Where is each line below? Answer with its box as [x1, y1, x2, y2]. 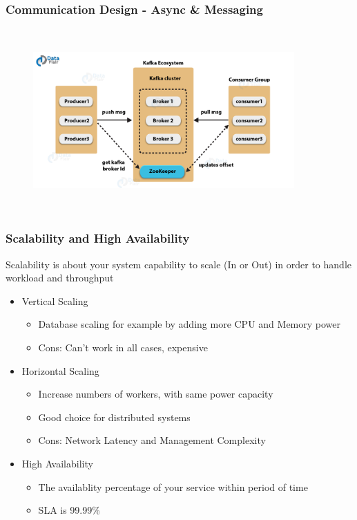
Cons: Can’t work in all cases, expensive [38, 340, 208, 354]
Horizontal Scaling [21, 363, 99, 378]
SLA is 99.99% [38, 503, 100, 517]
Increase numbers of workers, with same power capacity [38, 387, 273, 401]
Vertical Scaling [21, 293, 88, 308]
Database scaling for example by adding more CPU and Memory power [38, 317, 341, 331]
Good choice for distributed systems [38, 409, 191, 424]
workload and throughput [6, 270, 114, 285]
